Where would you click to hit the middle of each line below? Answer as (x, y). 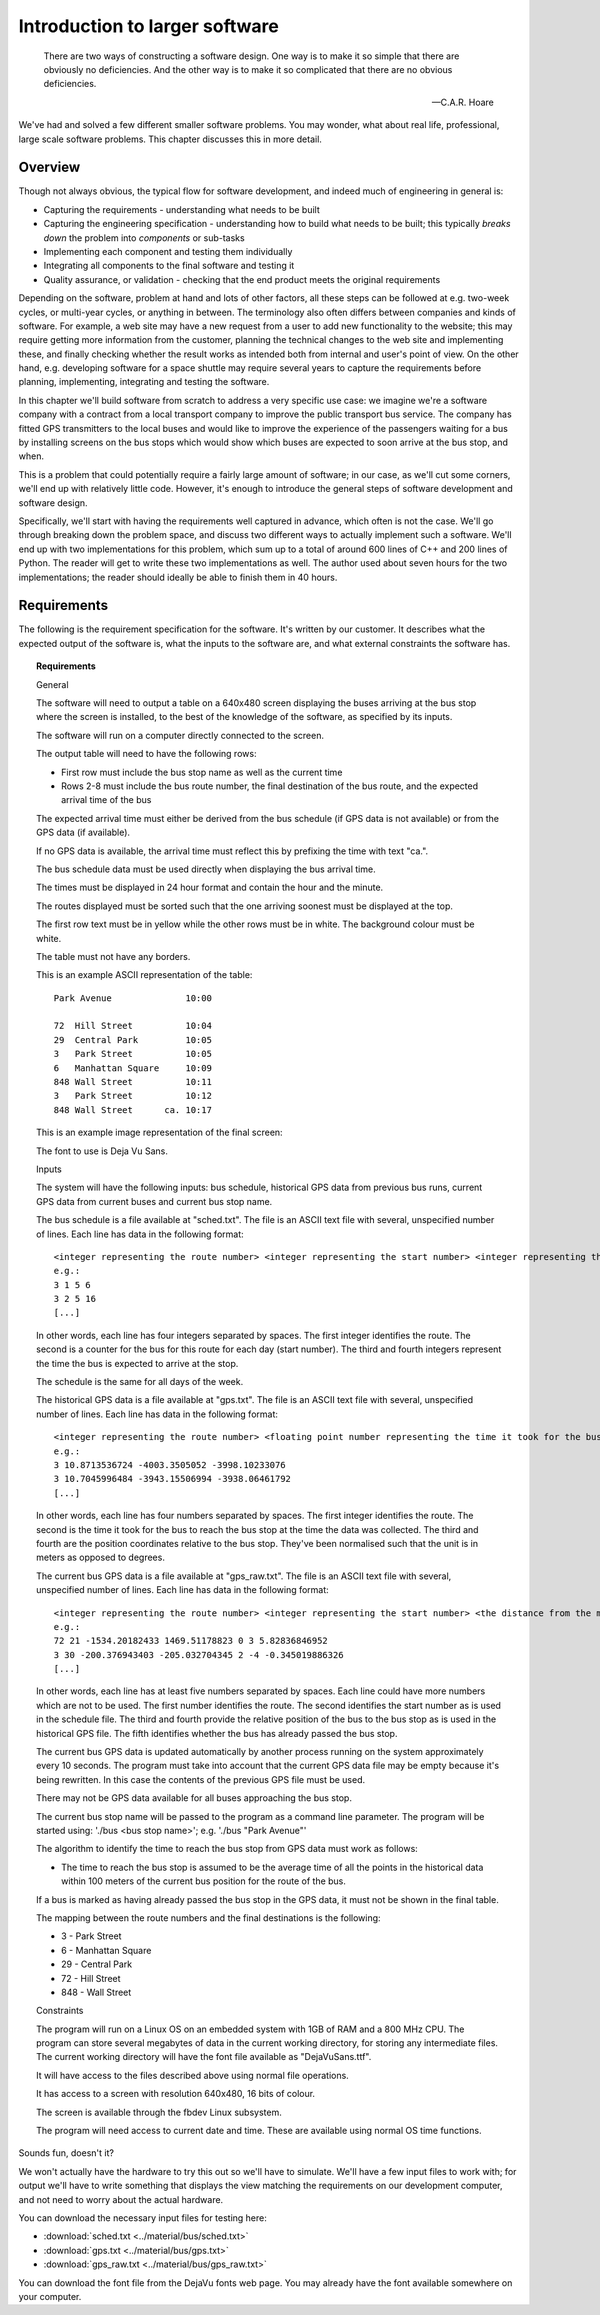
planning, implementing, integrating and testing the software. (144, 382)
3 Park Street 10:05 (132, 1054)
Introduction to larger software (148, 26)
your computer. (50, 2296)
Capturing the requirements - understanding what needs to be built (181, 209)
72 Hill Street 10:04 (132, 1026)
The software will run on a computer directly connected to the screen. (180, 735)
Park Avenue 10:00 (132, 998)
